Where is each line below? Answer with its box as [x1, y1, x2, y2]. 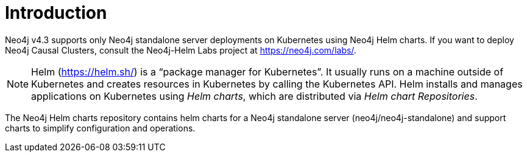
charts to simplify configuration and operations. [5, 122, 196, 133]
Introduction [5, 2, 107, 23]
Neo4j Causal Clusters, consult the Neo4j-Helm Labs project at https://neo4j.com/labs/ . [5, 44, 356, 55]
